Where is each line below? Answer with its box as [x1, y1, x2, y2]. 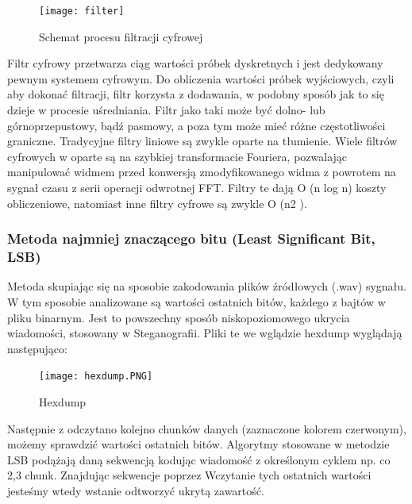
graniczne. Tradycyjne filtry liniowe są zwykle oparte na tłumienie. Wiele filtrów [7, 133, 398, 149]
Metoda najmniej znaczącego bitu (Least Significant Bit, [7, 229, 375, 248]
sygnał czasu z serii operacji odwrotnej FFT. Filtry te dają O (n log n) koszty [7, 179, 387, 195]
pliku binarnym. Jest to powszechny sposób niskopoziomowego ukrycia [7, 309, 350, 325]
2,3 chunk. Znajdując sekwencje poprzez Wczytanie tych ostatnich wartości [7, 467, 372, 483]
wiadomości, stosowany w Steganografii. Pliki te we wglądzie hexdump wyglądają [7, 325, 402, 341]
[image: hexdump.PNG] [39, 371, 153, 383]
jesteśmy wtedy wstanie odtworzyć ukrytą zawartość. [7, 482, 264, 498]
